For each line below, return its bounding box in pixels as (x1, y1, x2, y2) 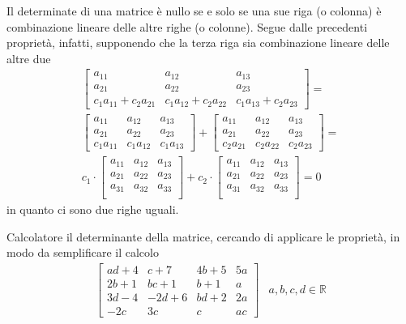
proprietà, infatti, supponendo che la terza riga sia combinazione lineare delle (6, 34, 390, 51)
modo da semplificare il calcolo (6, 244, 159, 261)
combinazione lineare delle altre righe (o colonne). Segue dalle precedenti (6, 18, 368, 35)
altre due (6, 49, 51, 66)
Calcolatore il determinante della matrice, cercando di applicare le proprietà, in (6, 228, 400, 245)
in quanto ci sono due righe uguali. (6, 200, 179, 217)
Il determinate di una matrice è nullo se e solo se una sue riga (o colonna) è (6, 2, 382, 19)
